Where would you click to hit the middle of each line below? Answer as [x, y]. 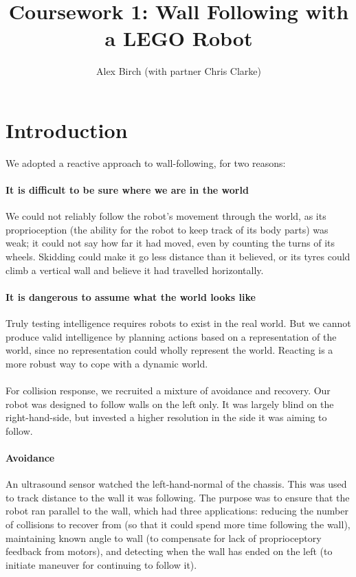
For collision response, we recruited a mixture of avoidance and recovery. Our [168, 390]
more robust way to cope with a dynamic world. [107, 363]
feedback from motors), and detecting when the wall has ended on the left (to [169, 551]
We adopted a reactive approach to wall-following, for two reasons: [146, 162]
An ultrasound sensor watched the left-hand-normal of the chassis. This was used [176, 484]
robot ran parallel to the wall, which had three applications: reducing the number [177, 511]
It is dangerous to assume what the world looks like [131, 296]
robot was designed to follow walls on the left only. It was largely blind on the [170, 404]
